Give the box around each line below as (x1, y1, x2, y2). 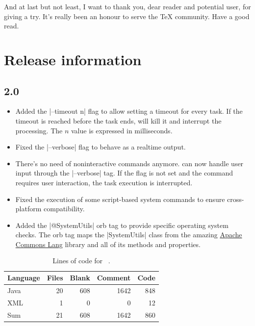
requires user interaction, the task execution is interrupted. (15, 177, 193, 187)
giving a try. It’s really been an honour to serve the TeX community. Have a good (4, 11, 250, 21)
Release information (4, 49, 142, 69)
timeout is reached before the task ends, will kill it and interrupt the (15, 115, 222, 125)
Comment (97, 273, 131, 283)
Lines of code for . (52, 255, 110, 266)
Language (7, 273, 40, 283)
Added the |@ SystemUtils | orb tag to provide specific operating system (15, 220, 229, 230)
